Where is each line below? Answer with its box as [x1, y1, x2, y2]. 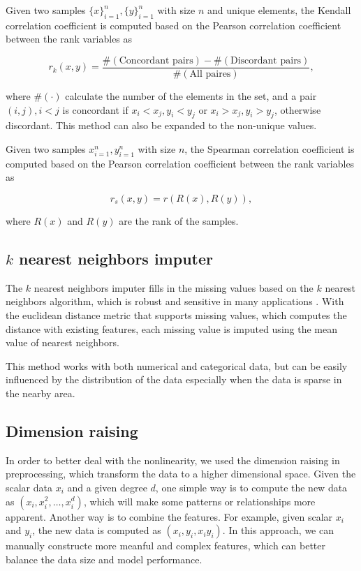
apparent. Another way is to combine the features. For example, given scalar [6, 509, 333, 524]
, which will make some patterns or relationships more [83, 494, 316, 508]
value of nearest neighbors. [6, 335, 119, 350]
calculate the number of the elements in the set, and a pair [65, 89, 317, 103]
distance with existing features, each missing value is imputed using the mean [6, 321, 337, 336]
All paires [189, 69, 231, 80]
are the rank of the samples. [119, 214, 239, 228]
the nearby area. [6, 385, 75, 400]
